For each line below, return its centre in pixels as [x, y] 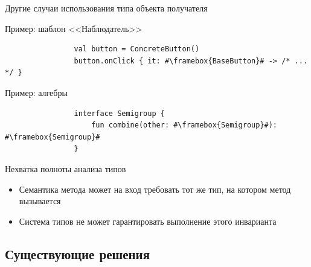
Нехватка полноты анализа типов [66, 168]
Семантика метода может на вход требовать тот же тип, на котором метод [155, 189]
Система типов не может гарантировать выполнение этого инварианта [148, 221]
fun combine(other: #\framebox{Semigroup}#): [184, 125]
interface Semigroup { [119, 113]
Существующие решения [78, 253]
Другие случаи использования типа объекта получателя [106, 8]
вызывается [40, 201]
